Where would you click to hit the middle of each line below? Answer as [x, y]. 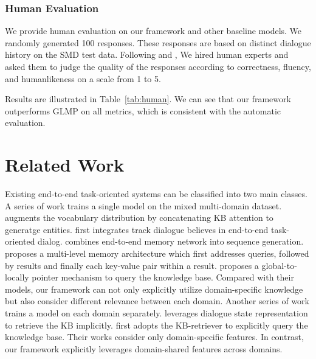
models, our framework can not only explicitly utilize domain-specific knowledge [154, 289]
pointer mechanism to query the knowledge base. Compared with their [163, 277]
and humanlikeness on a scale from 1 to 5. [83, 78]
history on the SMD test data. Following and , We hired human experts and [147, 54]
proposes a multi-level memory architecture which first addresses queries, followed [157, 253]
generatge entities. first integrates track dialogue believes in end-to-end [137, 229]
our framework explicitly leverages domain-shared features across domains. [144, 348]
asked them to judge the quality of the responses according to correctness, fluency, [158, 66]
